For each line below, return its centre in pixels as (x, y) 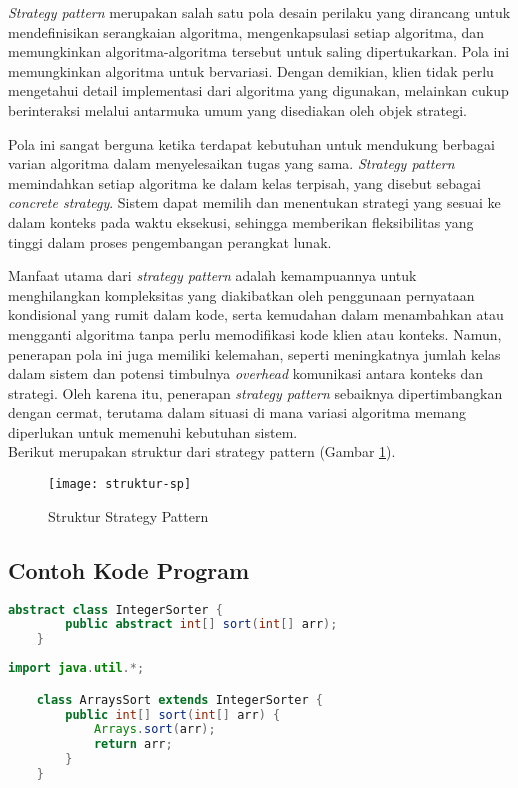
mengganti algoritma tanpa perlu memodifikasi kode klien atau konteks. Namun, (255, 333)
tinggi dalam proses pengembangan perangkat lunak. (170, 241)
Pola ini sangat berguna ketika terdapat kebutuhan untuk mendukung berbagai (251, 143)
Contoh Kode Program (129, 569)
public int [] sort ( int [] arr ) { (173, 714)
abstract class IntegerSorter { (115, 609)
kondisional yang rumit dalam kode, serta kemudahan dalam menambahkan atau (256, 314)
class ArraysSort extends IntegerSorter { (180, 699)
